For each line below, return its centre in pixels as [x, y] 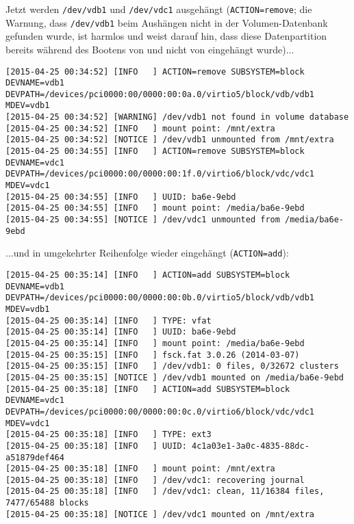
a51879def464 [35, 457]
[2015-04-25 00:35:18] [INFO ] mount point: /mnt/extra [140, 469]
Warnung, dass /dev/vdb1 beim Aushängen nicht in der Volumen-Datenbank [167, 22]
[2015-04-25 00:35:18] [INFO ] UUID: [96, 446]
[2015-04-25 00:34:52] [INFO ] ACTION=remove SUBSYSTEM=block [155, 71]
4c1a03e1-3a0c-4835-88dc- [251, 446]
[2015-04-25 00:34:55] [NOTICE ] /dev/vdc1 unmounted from [143, 220]
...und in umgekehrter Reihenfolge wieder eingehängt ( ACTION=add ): [147, 253]
